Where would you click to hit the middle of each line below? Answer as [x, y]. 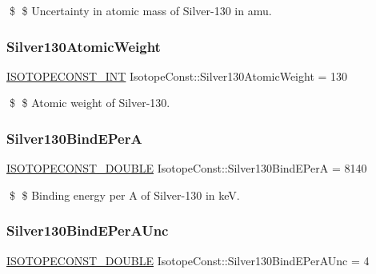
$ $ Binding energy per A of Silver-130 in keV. [124, 195]
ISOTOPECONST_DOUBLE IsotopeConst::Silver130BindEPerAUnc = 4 [188, 260]
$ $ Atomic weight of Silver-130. [90, 103]
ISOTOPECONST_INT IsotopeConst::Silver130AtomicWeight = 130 [177, 75]
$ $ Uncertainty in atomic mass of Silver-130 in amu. [140, 10]
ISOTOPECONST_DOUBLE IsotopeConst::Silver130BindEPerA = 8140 [187, 168]
